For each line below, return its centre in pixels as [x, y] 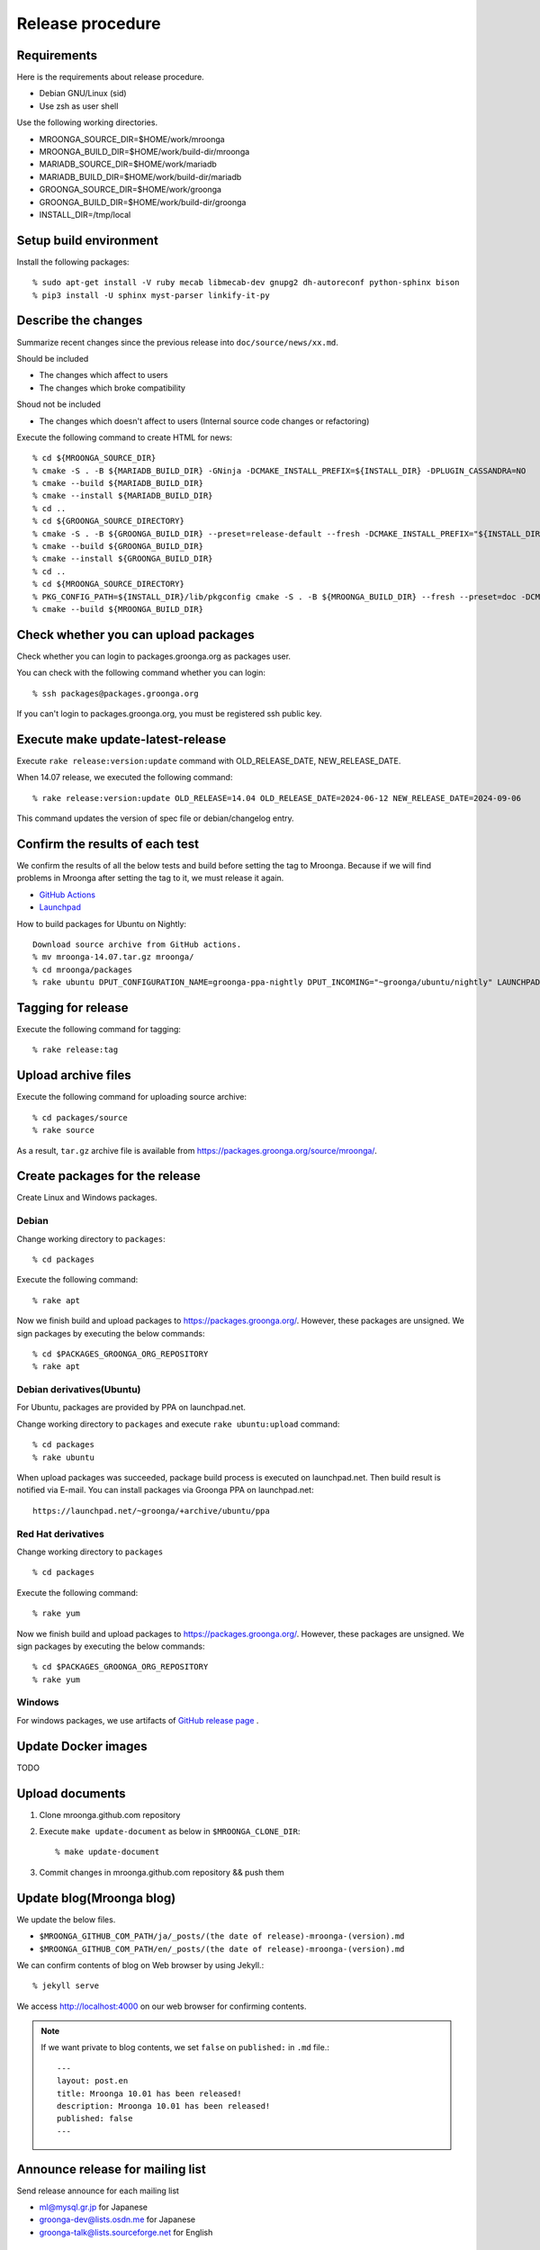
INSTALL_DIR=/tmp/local [85, 214]
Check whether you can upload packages [136, 634]
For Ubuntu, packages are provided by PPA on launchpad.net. [131, 1408]
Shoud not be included [58, 404]
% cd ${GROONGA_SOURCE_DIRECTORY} [108, 521]
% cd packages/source [80, 1117]
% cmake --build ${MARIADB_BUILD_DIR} [118, 483]
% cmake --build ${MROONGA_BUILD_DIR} [118, 609]
